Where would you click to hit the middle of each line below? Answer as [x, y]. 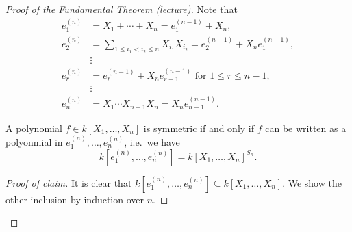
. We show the [312, 182]
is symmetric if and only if [199, 128]
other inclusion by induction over [75, 199]
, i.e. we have [152, 141]
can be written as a [306, 128]
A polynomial [34, 128]
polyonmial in [34, 141]
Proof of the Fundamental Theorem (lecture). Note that [122, 9]
